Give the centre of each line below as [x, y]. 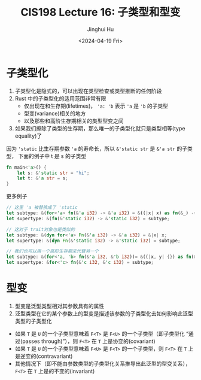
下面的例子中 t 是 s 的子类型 [52, 156]
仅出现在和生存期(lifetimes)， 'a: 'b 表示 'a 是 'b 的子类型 [96, 106]
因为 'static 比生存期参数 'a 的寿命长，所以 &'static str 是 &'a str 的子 [97, 148]
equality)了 [28, 136]
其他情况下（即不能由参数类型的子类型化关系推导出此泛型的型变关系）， [103, 364]
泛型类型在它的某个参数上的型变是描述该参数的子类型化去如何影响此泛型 [104, 314]
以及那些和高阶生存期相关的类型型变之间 [74, 121]
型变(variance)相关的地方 [55, 113]
